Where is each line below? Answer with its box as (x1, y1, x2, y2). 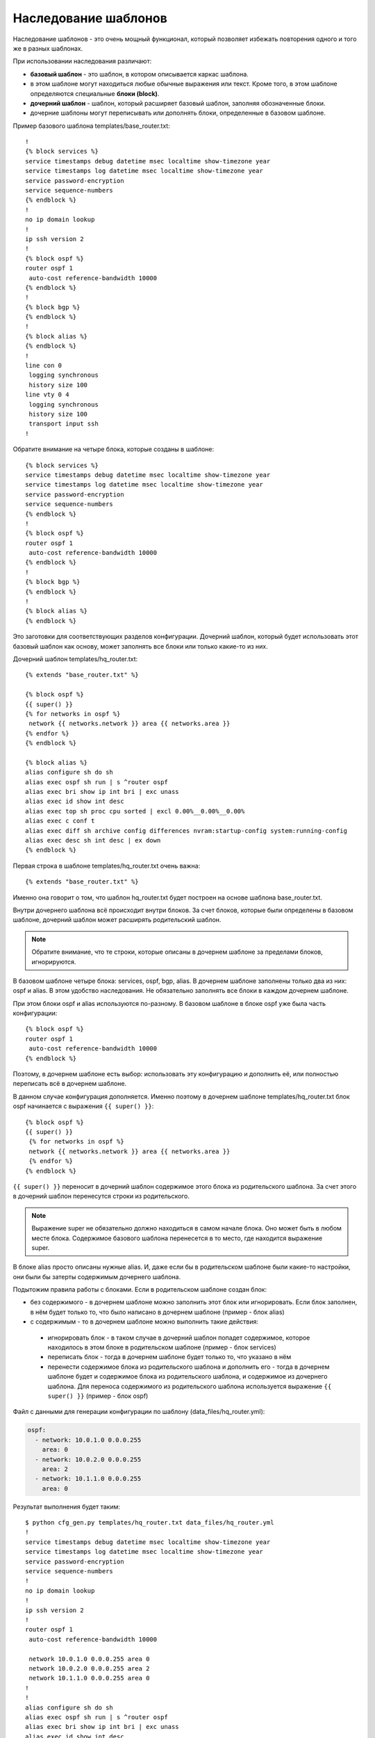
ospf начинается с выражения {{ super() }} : (12, 1102, 154, 1110)
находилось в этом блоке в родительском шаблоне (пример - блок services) (47, 1343, 277, 1351)
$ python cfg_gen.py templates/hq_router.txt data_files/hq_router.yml (25, 1519, 274, 1527)
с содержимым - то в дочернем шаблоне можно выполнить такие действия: (30, 1317, 259, 1326)
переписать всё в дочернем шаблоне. (12, 1080, 127, 1088)
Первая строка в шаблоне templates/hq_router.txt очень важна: (12, 861, 201, 870)
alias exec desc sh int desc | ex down (25, 836, 161, 845)
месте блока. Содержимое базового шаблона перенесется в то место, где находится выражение (31, 1234, 323, 1242)
